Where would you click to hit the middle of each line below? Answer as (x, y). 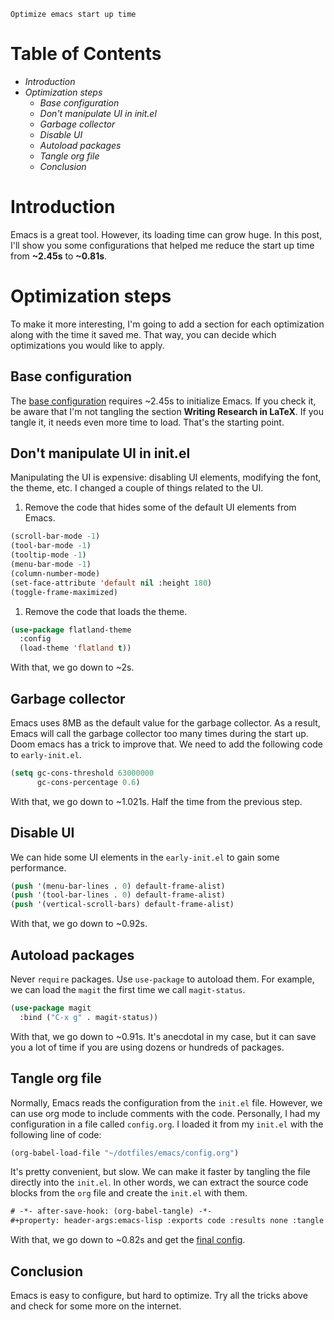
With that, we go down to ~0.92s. (79, 924)
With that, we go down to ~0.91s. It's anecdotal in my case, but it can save (163, 1036)
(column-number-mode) (55, 573)
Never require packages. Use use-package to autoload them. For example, (162, 979)
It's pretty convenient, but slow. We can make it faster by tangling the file (160, 1172)
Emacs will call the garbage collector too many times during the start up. (159, 733)
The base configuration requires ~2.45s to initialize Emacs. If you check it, (163, 401)
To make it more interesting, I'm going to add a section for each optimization (167, 324)
